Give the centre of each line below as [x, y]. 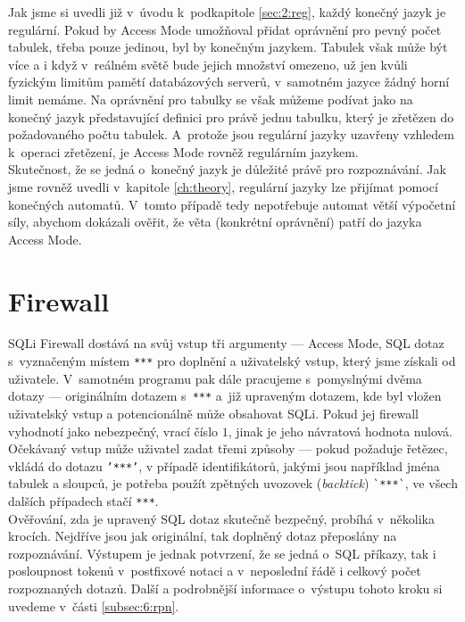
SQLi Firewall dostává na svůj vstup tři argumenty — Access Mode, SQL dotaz [226, 343]
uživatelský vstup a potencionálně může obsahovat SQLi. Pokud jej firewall [213, 413]
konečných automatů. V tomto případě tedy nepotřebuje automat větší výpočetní [232, 204]
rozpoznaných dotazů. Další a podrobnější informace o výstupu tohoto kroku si [225, 589]
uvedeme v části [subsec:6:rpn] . [94, 605]
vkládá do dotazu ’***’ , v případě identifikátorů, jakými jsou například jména [224, 465]
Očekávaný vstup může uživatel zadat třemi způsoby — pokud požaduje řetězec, [228, 448]
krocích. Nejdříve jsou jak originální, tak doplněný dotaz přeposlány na [203, 536]
